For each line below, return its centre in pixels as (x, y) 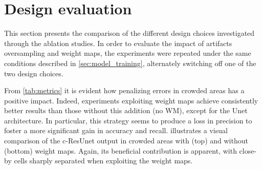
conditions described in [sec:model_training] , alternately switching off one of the (130, 63)
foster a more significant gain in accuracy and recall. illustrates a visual (116, 130)
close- (248, 150)
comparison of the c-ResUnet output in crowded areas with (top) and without (126, 141)
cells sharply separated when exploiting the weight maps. (103, 161)
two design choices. (34, 73)
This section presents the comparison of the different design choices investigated (129, 33)
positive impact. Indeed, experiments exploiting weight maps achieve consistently (131, 100)
